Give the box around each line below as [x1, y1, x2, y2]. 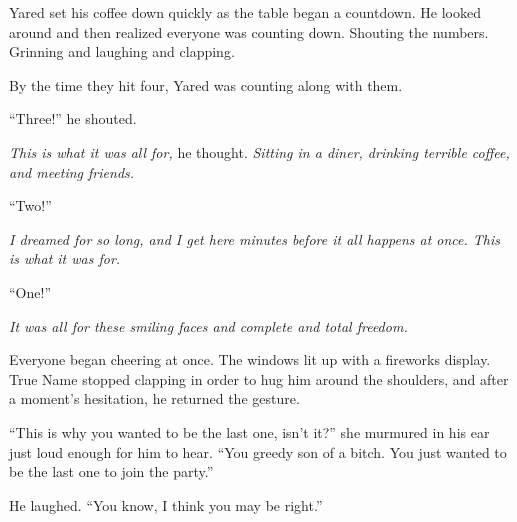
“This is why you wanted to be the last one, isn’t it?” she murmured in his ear [9, 421, 490, 442]
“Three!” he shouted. [9, 108, 137, 129]
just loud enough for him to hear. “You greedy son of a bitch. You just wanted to [9, 441, 507, 462]
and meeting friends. [9, 161, 135, 182]
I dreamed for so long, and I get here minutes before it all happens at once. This [9, 228, 501, 249]
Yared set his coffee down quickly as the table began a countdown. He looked [9, 2, 481, 22]
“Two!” [9, 195, 52, 216]
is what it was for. [9, 248, 121, 269]
